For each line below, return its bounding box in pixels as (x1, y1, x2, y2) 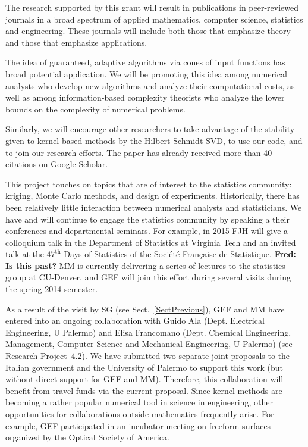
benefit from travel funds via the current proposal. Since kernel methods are (5, 384, 282, 396)
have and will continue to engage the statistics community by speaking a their (5, 212, 290, 225)
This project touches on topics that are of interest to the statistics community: (5, 177, 292, 190)
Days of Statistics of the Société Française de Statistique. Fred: (64, 248, 296, 260)
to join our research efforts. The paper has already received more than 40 (5, 146, 272, 158)
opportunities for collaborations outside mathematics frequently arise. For (5, 408, 274, 420)
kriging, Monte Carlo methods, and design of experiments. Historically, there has (5, 189, 300, 202)
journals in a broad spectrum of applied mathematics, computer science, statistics (5, 12, 303, 25)
